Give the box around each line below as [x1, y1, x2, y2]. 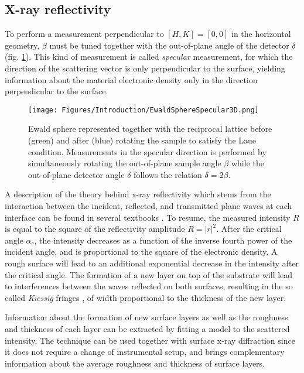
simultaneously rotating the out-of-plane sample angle [28, 157, 221, 169]
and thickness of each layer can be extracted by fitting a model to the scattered [5, 322, 290, 334]
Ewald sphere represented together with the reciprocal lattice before [28, 122, 272, 135]
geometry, [5, 39, 40, 51]
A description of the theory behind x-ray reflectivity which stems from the [5, 188, 271, 200]
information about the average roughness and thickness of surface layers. [5, 357, 265, 369]
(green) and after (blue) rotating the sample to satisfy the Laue [28, 134, 257, 146]
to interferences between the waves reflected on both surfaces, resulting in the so [5, 280, 293, 292]
